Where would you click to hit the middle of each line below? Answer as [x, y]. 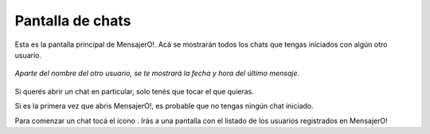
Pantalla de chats [73, 21]
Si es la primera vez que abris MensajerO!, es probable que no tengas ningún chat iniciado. [164, 106]
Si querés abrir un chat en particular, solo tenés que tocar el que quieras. [134, 91]
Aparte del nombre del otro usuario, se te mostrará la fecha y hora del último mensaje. [157, 73]
